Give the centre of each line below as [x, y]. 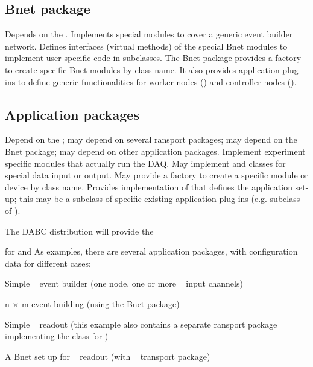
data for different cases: [48, 263]
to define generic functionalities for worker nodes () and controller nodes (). [157, 81]
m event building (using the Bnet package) [101, 303]
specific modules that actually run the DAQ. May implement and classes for [145, 163]
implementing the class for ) [57, 336]
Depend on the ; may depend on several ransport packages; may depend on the [151, 139]
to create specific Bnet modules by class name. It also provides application [142, 69]
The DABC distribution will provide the [79, 231]
